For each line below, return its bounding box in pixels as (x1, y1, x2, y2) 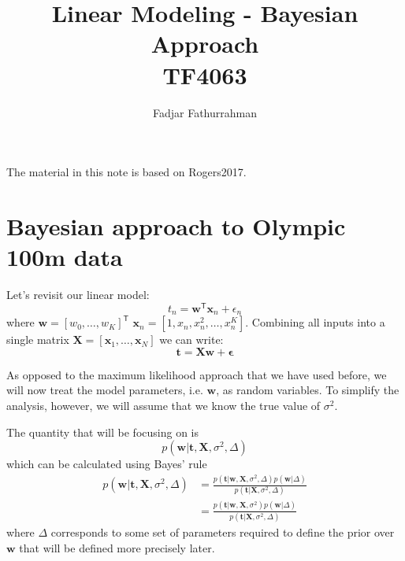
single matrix (6, 331, 69, 348)
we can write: (159, 331, 224, 348)
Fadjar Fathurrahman (152, 104, 257, 120)
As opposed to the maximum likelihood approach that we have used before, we (6, 366, 387, 382)
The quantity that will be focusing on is (6, 423, 199, 440)
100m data (6, 241, 123, 273)
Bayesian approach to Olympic (6, 209, 346, 242)
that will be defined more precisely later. (19, 539, 215, 555)
